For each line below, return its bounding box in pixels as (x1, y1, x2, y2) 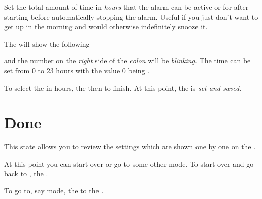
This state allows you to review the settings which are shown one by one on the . (4, 141, 256, 152)
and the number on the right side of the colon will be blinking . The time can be (4, 55, 251, 66)
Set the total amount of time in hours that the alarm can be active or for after (4, 2, 249, 12)
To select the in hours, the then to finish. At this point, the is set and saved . (4, 82, 242, 93)
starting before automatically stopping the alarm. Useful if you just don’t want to (4, 11, 258, 22)
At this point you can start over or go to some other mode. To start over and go (4, 158, 254, 169)
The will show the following (4, 38, 90, 49)
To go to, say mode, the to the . (4, 185, 104, 196)
